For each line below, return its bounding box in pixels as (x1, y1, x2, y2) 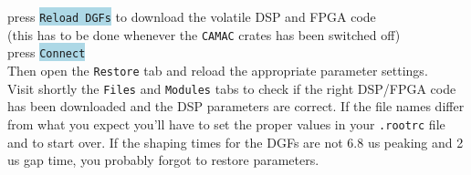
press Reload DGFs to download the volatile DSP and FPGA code (7, 7, 376, 26)
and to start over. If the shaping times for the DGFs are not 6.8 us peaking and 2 (7, 132, 464, 151)
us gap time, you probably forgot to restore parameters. (7, 150, 319, 170)
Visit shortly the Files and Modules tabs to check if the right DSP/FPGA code (7, 78, 456, 98)
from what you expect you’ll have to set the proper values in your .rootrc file (7, 114, 445, 133)
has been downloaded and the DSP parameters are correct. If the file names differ (7, 97, 465, 116)
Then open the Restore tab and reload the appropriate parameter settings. (7, 60, 428, 79)
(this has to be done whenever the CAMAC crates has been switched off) (7, 25, 401, 44)
